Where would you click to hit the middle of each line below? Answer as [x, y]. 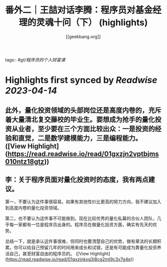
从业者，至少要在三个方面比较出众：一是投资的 [83, 129]
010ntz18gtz [25, 161]
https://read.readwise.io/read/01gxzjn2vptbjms [83, 154]
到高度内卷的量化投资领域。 [33, 208]
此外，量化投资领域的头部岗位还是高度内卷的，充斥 [83, 110]
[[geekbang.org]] [83, 36]
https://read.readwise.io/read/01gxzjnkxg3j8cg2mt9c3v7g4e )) [70, 259]
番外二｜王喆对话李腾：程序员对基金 [79, 10]
